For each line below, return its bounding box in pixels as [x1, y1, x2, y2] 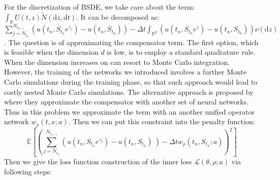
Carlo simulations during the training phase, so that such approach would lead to [4, 76, 258, 87]
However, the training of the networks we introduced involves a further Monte [4, 66, 247, 77]
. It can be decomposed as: [76, 11, 160, 22]
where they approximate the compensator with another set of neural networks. [4, 96, 249, 107]
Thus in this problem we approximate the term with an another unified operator [4, 106, 255, 117]
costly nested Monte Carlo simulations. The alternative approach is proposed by [4, 86, 254, 97]
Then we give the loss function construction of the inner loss [4, 156, 192, 167]
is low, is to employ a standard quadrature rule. [107, 47, 256, 57]
